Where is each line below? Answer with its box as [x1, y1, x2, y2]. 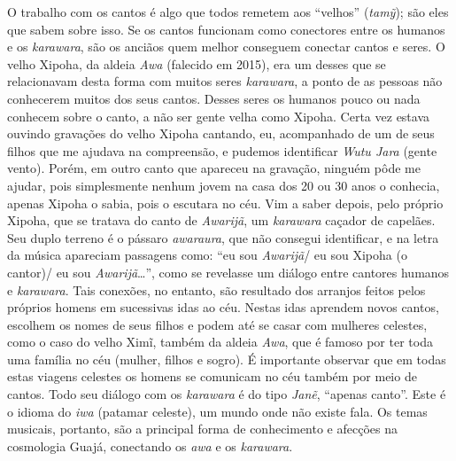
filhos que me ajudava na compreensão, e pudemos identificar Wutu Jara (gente [7, 141, 437, 160]
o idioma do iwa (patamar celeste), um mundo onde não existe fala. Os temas [7, 402, 428, 420]
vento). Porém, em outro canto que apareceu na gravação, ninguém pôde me [7, 159, 421, 177]
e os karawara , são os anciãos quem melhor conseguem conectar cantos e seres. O [7, 37, 445, 56]
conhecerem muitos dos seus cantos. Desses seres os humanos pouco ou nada [7, 89, 421, 107]
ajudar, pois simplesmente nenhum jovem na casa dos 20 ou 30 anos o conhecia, [7, 176, 440, 194]
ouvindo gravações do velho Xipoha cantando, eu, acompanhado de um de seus [7, 124, 435, 143]
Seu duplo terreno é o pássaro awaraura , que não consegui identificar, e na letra [7, 228, 439, 246]
